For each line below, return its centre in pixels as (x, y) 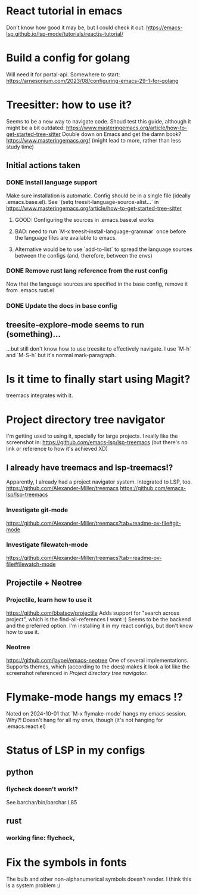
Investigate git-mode (37, 510)
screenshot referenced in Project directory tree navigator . (77, 673)
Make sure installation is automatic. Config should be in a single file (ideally (98, 196)
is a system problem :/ (33, 885)
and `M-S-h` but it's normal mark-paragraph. (61, 355)
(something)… (34, 334)
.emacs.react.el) (26, 726)
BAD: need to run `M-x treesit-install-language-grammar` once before (100, 231)
